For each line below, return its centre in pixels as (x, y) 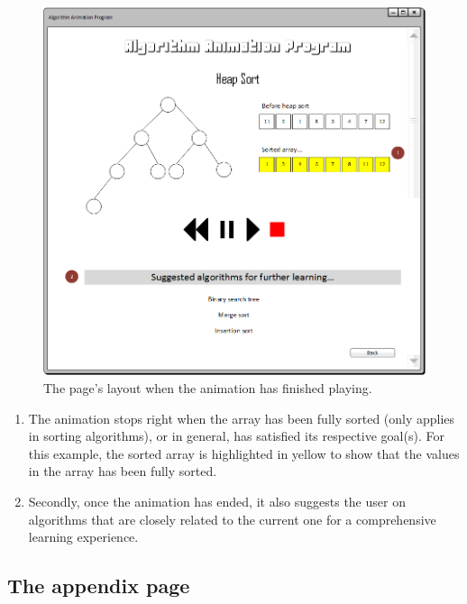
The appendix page (99, 586)
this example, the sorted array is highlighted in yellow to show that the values (244, 453)
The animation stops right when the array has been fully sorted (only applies (242, 418)
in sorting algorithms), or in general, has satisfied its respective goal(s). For (236, 436)
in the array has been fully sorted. (123, 471)
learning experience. (83, 537)
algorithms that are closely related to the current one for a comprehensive (232, 519)
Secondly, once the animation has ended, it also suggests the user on (217, 502)
